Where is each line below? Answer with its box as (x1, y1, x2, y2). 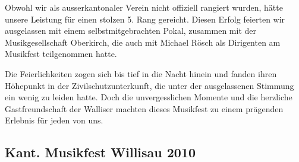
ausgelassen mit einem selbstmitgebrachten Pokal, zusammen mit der (5, 24, 257, 37)
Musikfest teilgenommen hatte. (5, 47, 117, 60)
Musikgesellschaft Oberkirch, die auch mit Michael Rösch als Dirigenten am (5, 36, 281, 48)
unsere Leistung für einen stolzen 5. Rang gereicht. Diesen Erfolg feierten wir (5, 12, 285, 25)
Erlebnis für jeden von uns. (5, 114, 103, 126)
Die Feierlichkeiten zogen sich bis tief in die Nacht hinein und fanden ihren (5, 67, 277, 80)
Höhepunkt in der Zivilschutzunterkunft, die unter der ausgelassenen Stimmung (5, 79, 294, 91)
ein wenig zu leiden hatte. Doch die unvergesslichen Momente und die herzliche (5, 91, 292, 103)
